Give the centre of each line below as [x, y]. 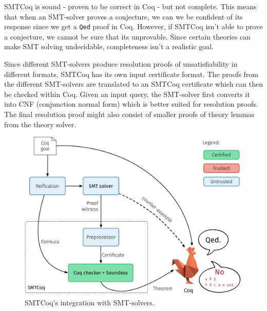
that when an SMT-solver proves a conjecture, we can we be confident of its [123, 16]
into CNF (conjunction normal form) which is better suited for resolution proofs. [131, 104]
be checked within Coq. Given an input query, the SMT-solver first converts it [127, 94]
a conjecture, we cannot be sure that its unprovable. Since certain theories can [127, 36]
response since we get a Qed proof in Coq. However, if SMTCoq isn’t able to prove [133, 26]
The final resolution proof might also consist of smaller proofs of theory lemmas [129, 114]
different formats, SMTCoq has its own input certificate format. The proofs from [131, 74]
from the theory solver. [40, 124]
